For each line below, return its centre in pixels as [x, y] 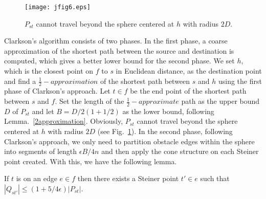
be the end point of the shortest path [188, 91]
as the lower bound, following [168, 111]
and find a [20, 81]
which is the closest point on [49, 71]
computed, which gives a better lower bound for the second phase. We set [119, 61]
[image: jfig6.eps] [58, 7]
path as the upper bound [220, 101]
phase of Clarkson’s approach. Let [57, 91]
